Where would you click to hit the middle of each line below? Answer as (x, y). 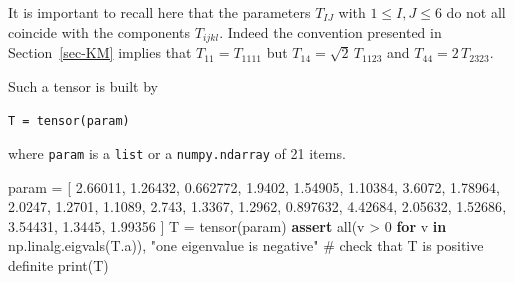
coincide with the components (99, 31)
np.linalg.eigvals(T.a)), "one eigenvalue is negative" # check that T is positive (246, 245)
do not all (476, 12)
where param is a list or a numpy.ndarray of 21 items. (177, 152)
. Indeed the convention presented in (330, 31)
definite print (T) (58, 264)
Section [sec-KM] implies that (100, 52)
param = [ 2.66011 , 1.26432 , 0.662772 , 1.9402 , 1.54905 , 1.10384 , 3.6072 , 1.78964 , (254, 186)
